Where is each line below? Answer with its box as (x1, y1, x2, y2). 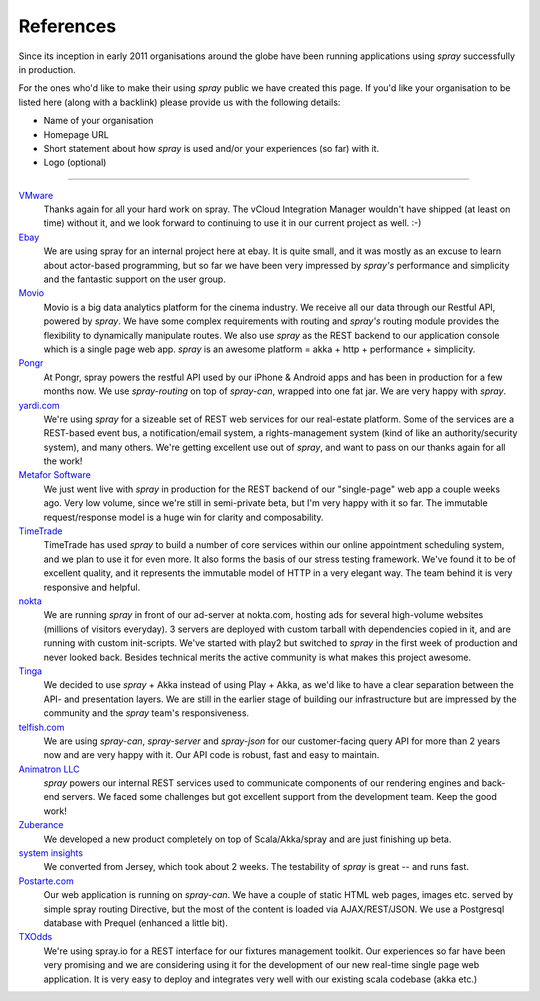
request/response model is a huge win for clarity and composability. (43, 511, 324, 523)
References (18, 15, 117, 37)
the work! (43, 455, 83, 467)
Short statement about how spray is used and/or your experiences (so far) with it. (43, 142, 380, 154)
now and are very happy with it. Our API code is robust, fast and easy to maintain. (43, 749, 380, 761)
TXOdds (18, 931, 53, 943)
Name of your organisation (43, 115, 154, 127)
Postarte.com (18, 875, 74, 887)
